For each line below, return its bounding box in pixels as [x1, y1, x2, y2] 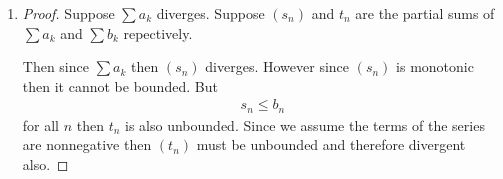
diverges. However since [205, 56, 350, 77]
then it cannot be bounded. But [22, 75, 218, 96]
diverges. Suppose [156, 3, 265, 23]
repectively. [123, 22, 193, 43]
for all [22, 114, 60, 135]
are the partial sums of [355, 3, 495, 23]
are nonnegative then [22, 134, 152, 155]
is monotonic [396, 56, 474, 77]
